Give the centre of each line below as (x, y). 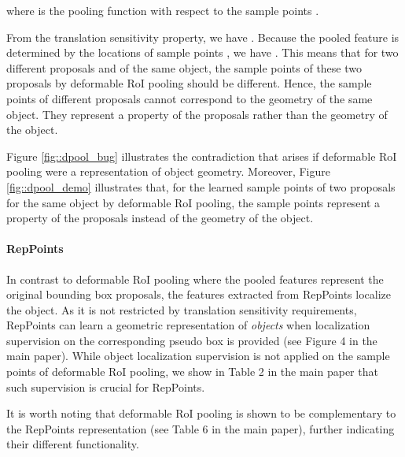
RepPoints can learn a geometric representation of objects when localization (188, 325)
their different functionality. (73, 444)
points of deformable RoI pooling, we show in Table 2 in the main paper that (192, 372)
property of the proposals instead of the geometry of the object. (160, 218)
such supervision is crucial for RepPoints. (106, 386)
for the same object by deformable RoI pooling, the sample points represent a (193, 202)
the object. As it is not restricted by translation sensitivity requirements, (182, 309)
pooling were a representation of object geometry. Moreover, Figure (168, 171)
